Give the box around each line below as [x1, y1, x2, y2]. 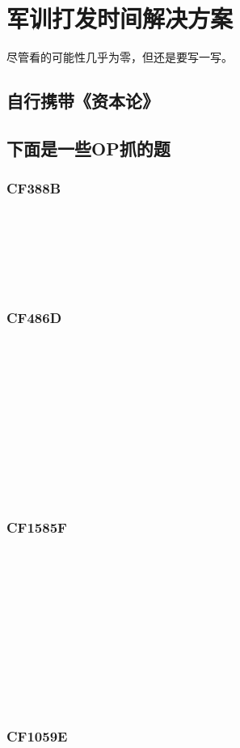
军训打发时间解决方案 [6, 2, 234, 35]
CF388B [6, 178, 61, 198]
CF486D [6, 308, 62, 328]
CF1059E [6, 725, 68, 746]
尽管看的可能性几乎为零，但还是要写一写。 [6, 49, 233, 66]
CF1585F [6, 516, 67, 537]
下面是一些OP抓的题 [6, 135, 171, 160]
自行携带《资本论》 [6, 88, 159, 113]
